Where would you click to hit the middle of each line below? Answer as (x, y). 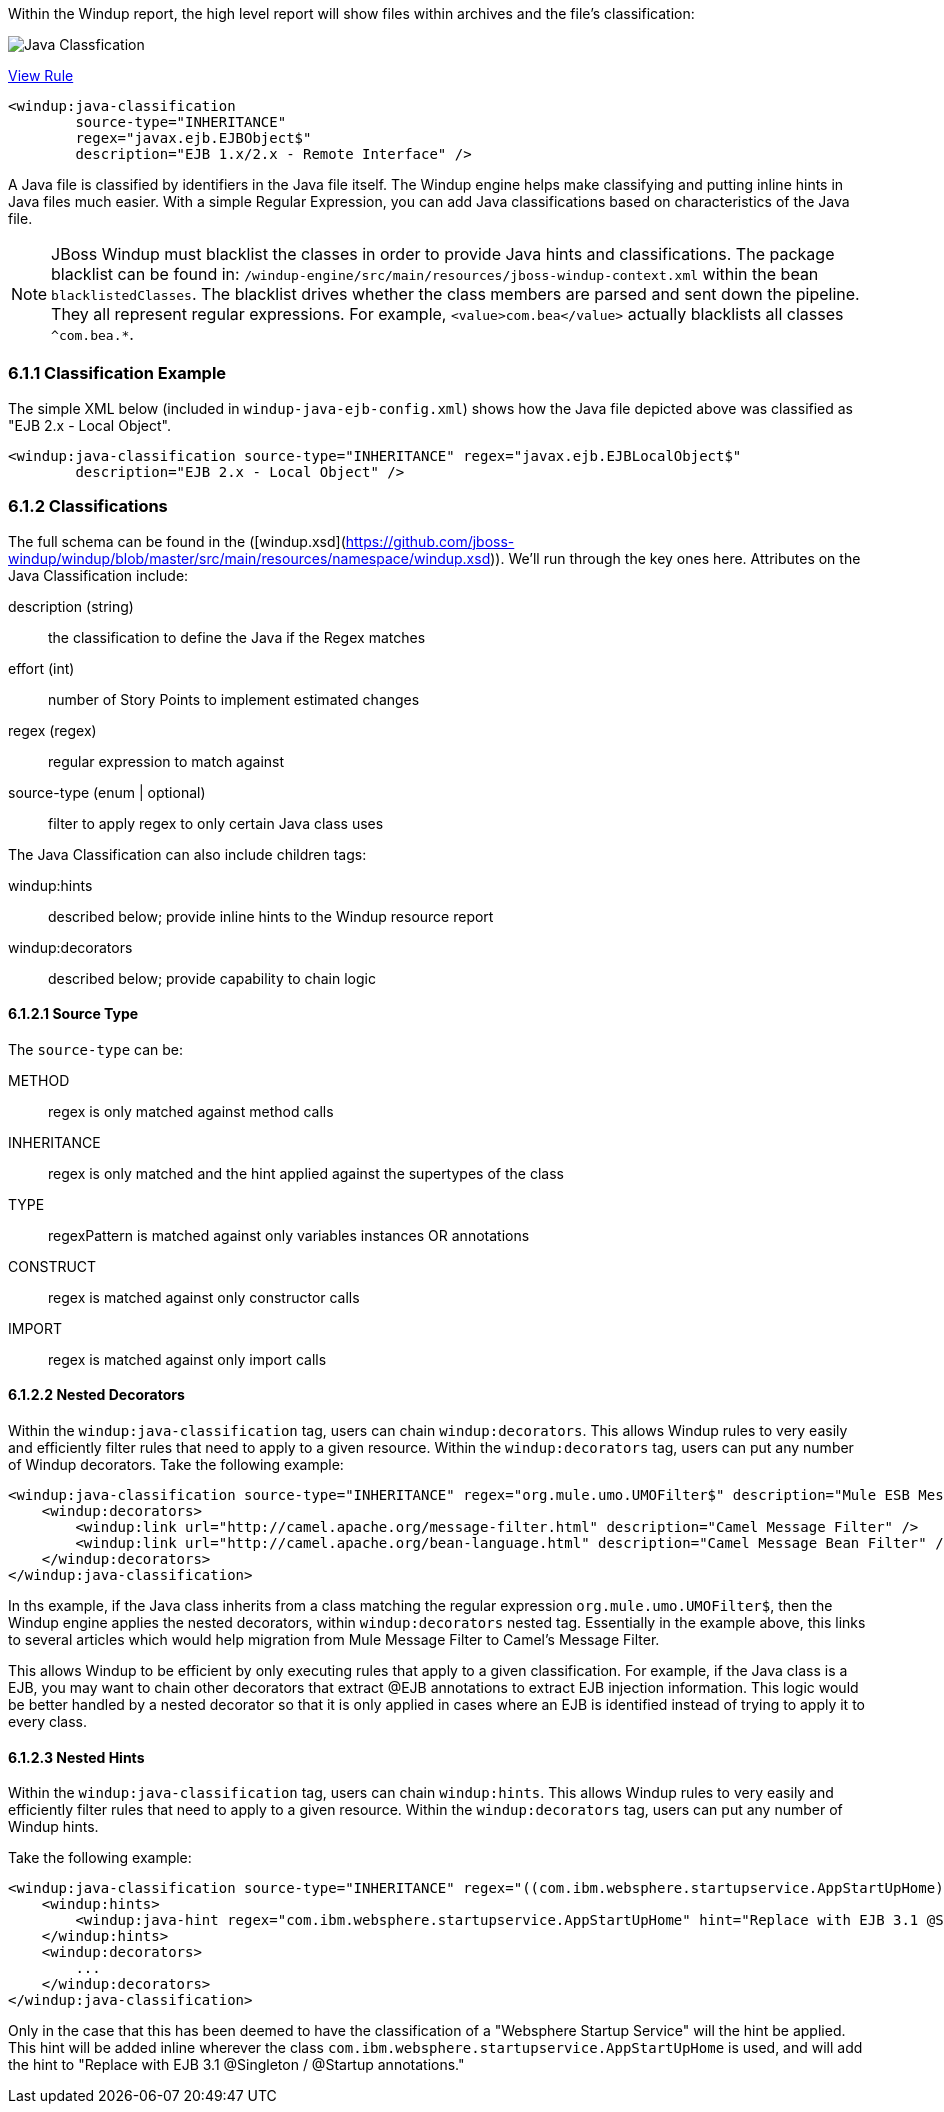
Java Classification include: (98, 575)
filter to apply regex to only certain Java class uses (216, 823)
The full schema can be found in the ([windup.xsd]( (177, 541)
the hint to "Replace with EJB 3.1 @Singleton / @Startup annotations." (236, 2065)
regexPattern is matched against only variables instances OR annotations (289, 1235)
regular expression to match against (166, 761)
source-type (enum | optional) (107, 792)
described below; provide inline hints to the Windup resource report (271, 916)
